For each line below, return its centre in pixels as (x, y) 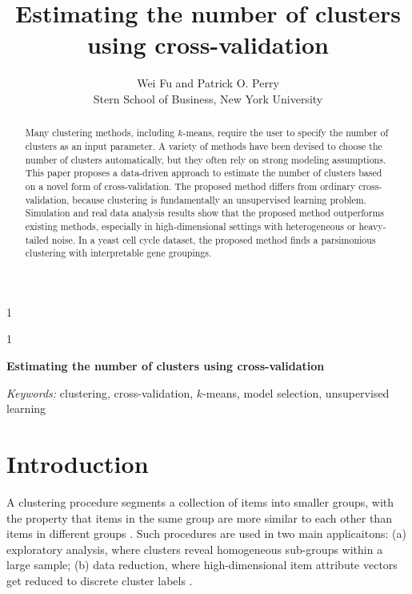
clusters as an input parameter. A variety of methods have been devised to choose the (204, 145)
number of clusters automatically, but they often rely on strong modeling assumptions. (206, 159)
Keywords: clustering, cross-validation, (100, 392)
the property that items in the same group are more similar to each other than (199, 517)
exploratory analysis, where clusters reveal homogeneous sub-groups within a (195, 549)
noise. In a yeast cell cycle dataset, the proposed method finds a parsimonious (214, 239)
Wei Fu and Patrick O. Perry (208, 83)
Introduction (78, 464)
